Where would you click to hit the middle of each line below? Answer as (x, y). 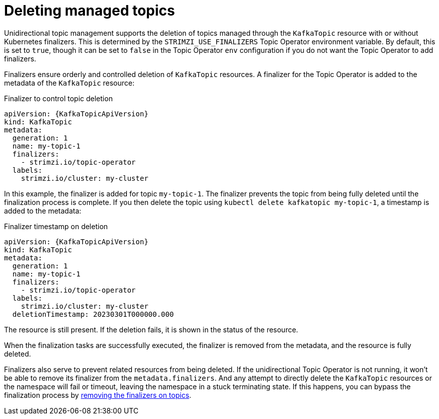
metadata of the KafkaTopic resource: (69, 83)
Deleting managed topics (90, 11)
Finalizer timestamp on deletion (56, 226)
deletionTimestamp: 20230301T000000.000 (93, 314)
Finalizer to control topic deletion (58, 98)
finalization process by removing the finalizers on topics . (98, 395)
